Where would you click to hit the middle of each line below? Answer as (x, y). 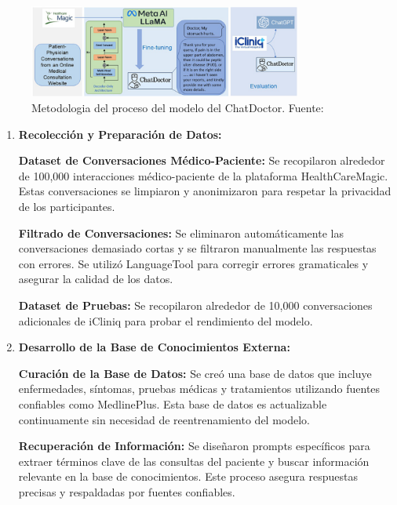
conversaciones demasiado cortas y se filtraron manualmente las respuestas (197, 248)
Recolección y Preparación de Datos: (120, 134)
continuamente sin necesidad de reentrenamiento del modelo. (164, 419)
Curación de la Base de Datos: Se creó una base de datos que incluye (195, 373)
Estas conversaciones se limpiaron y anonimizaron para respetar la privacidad (205, 191)
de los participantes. (67, 206)
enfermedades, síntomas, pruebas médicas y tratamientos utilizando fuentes (199, 389)
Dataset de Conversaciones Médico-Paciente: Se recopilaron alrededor (202, 160)
